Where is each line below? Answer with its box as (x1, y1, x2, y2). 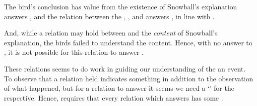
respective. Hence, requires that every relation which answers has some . (4, 92, 223, 103)
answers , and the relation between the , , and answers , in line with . (4, 11, 215, 21)
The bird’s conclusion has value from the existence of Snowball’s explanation (4, 1, 237, 11)
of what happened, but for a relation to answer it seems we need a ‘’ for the (4, 83, 234, 93)
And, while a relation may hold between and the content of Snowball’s (4, 28, 218, 38)
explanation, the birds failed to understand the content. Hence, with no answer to (4, 37, 253, 47)
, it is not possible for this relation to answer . (4, 47, 144, 57)
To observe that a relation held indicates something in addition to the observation (4, 73, 254, 83)
